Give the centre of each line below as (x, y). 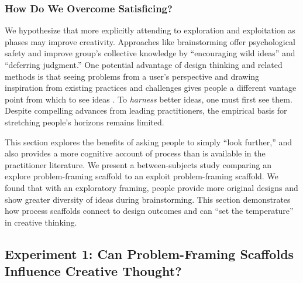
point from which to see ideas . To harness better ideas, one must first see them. (149, 99)
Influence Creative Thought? (93, 271)
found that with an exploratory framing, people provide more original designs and (151, 187)
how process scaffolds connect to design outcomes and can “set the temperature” (149, 211)
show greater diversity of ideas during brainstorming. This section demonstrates (148, 199)
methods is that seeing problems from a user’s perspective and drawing (132, 76)
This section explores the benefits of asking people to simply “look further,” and (148, 141)
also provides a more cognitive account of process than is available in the (135, 153)
